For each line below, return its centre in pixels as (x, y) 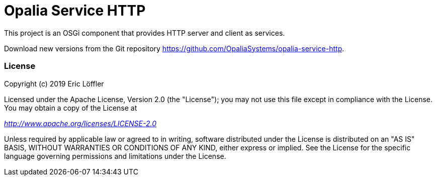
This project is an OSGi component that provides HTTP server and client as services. (145, 33)
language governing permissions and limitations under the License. (115, 156)
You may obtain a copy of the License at (71, 108)
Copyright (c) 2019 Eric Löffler (54, 83)
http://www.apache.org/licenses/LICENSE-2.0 (80, 123)
